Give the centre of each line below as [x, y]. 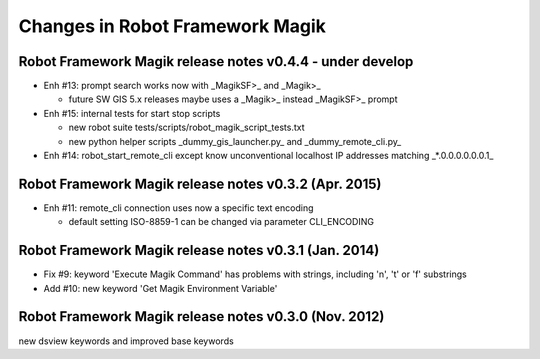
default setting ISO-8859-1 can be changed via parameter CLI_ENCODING [221, 222]
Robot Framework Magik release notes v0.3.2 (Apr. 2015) [200, 183]
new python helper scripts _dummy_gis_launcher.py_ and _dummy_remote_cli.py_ [235, 141]
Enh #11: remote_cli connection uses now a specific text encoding [178, 207]
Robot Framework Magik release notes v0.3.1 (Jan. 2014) [199, 250]
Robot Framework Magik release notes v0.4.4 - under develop [216, 61]
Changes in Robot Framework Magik [172, 26]
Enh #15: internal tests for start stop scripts [132, 113]
